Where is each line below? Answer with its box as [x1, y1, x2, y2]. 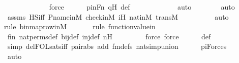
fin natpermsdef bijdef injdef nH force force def [7, 31, 211, 41]
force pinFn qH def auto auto [49, 2, 235, 12]
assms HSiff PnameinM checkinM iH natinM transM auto [7, 11, 229, 22]
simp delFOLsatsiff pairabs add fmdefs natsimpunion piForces [7, 41, 227, 51]
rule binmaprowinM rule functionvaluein [4, 21, 156, 32]
